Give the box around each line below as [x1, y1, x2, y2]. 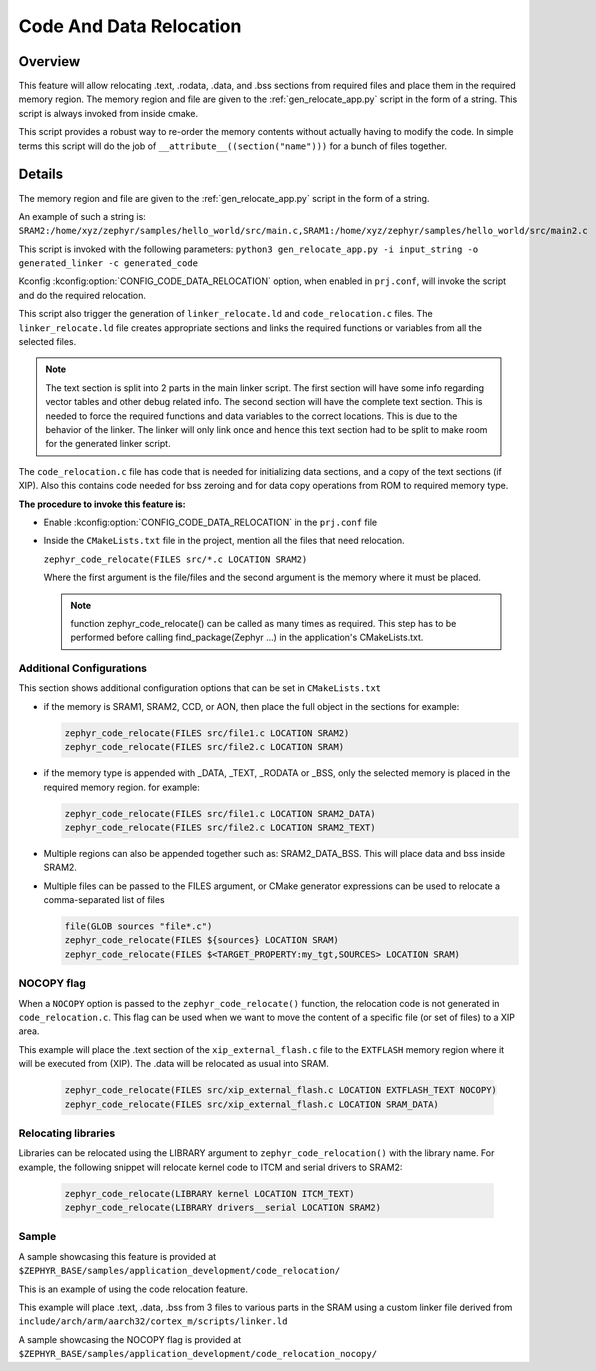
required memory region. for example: [43, 781, 200, 793]
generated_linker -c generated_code [18, 258, 199, 269]
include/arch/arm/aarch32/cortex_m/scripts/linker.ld [18, 1316, 288, 1327]
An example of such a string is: [18, 210, 147, 222]
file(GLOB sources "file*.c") [64, 921, 213, 932]
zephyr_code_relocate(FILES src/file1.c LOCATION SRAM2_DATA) [64, 808, 376, 819]
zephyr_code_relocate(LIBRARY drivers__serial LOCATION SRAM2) [64, 1202, 382, 1214]
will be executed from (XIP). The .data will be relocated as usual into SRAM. [18, 1058, 329, 1070]
